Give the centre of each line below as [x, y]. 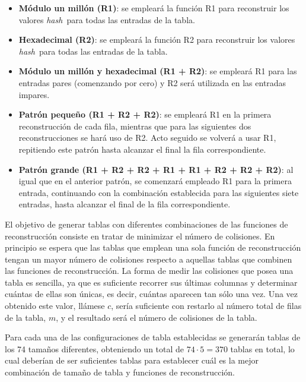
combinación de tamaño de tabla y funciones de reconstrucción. [120, 372]
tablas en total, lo [262, 348]
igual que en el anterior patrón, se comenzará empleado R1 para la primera [155, 181]
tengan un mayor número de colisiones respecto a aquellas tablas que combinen [149, 259]
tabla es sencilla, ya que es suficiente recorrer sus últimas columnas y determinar [151, 282]
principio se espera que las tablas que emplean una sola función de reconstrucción [153, 247]
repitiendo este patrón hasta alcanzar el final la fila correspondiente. [142, 149]
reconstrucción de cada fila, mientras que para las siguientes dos [135, 126]
